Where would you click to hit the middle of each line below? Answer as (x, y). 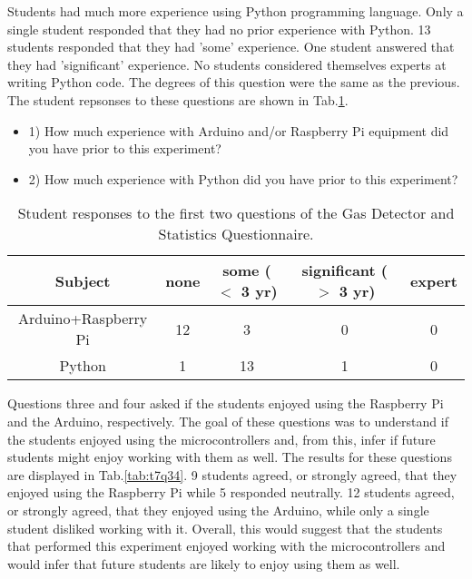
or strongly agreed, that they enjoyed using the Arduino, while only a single (218, 510)
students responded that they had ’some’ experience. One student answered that (231, 47)
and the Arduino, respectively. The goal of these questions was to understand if (228, 421)
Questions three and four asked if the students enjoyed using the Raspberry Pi (226, 403)
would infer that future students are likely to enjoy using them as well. (204, 563)
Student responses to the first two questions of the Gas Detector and (236, 213)
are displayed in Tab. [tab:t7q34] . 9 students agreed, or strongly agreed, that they (232, 474)
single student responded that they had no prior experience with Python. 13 (219, 29)
